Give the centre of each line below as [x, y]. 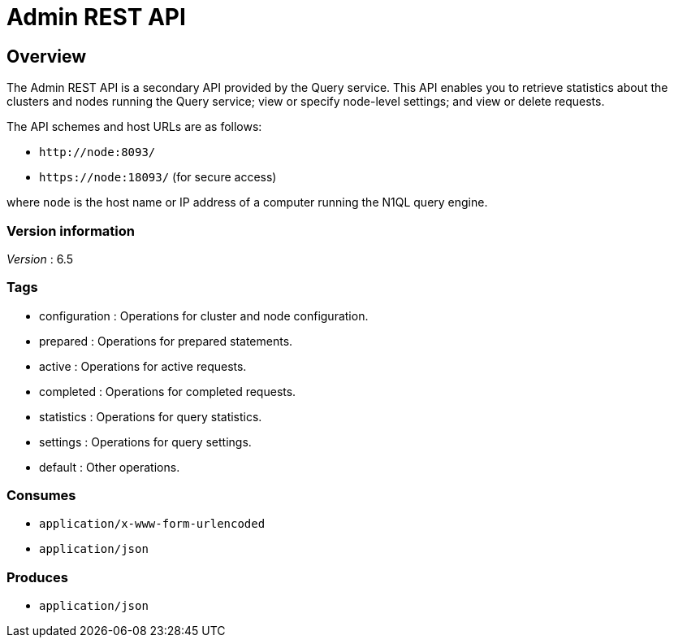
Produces [37, 577]
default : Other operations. [110, 467]
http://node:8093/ [97, 152]
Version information [71, 231]
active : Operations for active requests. [143, 366]
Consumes [41, 496]
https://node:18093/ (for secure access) [158, 177]
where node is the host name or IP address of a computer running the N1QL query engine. [247, 202]
